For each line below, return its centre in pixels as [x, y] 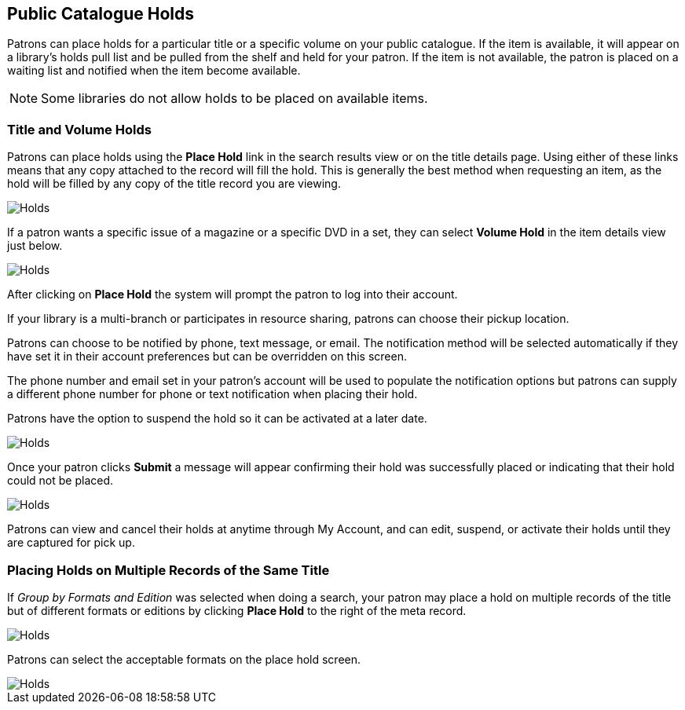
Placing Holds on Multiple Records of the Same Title [169, 570]
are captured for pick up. [71, 543]
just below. [35, 246]
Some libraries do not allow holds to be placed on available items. [234, 99]
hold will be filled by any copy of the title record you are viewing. [174, 184]
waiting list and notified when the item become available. [154, 71]
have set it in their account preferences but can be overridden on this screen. [207, 357]
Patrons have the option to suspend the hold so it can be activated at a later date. [217, 419]
